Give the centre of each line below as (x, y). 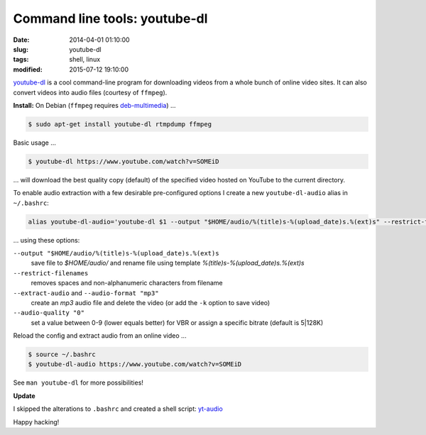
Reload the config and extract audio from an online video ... (100, 336)
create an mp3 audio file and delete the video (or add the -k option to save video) (151, 302)
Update (24, 396)
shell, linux (85, 60)
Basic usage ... (35, 143)
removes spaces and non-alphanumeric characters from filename (127, 283)
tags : (21, 60)
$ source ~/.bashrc (62, 354)
